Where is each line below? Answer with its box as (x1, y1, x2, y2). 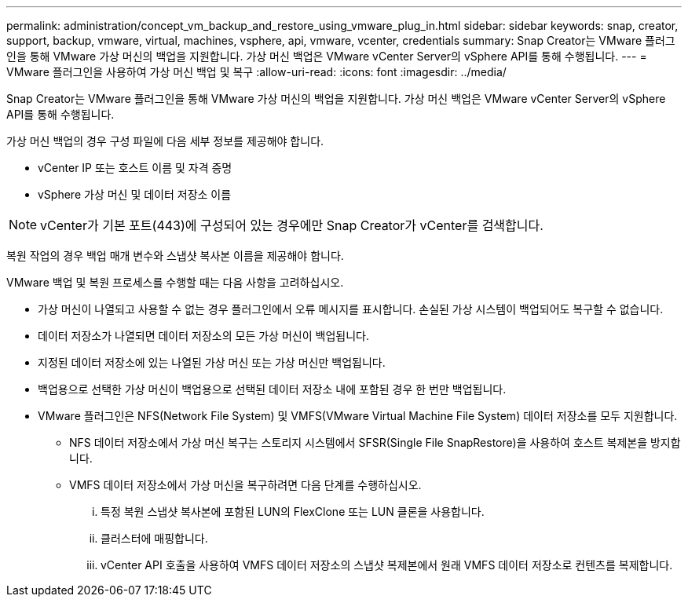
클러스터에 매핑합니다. (101, 532, 208, 545)
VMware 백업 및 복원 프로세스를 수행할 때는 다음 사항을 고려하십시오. (6, 276, 344, 289)
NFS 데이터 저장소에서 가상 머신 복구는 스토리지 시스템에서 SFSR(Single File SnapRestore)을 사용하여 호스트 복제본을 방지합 (69, 436, 681, 449)
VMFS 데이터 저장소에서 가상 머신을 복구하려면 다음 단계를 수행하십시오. (69, 478, 422, 492)
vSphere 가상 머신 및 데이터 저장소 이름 (38, 188, 232, 201)
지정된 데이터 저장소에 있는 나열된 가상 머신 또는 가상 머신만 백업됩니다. (38, 356, 386, 369)
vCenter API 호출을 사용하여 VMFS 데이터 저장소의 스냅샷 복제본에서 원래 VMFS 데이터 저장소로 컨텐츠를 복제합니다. (101, 558, 673, 572)
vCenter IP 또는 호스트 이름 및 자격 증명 (38, 161, 232, 174)
